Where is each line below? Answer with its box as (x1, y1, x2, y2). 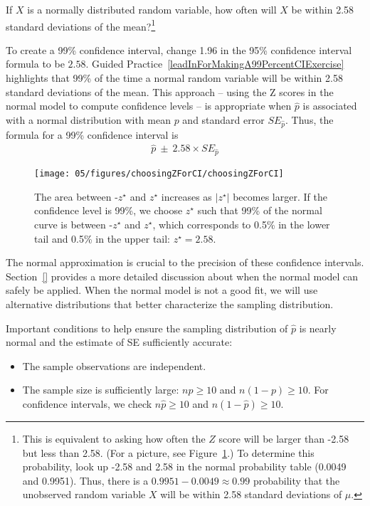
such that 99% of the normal (197, 203, 322, 218)
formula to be (6, 56, 65, 71)
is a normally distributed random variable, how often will (27, 2, 277, 16)
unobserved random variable (22, 487, 146, 502)
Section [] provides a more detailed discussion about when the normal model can (6, 268, 359, 283)
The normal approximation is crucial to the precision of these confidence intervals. (6, 255, 364, 270)
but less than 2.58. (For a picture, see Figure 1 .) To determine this (22, 445, 314, 460)
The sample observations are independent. (22, 358, 206, 373)
